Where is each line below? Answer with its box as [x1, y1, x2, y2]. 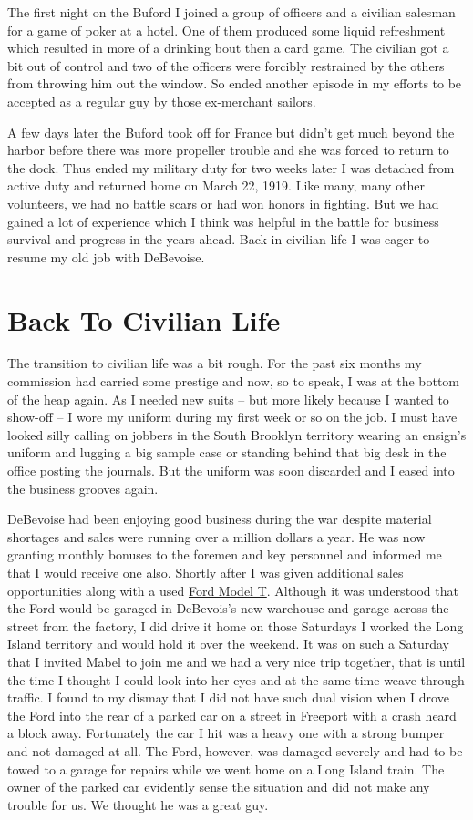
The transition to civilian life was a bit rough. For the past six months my [7, 354, 422, 373]
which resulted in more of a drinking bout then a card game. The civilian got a [7, 38, 449, 57]
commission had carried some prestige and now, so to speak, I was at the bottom [7, 372, 460, 391]
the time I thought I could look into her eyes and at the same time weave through [7, 670, 465, 689]
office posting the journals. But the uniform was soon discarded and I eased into [7, 461, 455, 479]
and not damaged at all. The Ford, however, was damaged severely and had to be [7, 741, 463, 760]
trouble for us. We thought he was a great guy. [7, 794, 269, 814]
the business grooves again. [7, 478, 159, 497]
